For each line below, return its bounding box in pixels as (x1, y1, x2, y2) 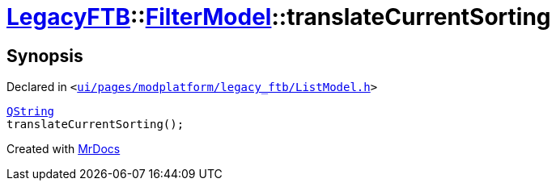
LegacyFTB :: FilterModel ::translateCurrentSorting (6, 3, 551, 31)
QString (6, 105, 55, 118)
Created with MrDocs (6, 142, 121, 156)
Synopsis (6, 45, 83, 66)
